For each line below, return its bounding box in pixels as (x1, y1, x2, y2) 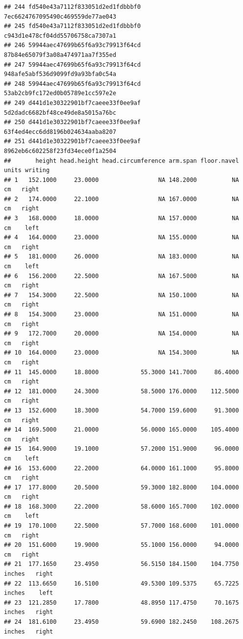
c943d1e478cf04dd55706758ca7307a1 (4, 32, 117, 39)
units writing (4, 167, 50, 174)
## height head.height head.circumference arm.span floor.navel (4, 157, 239, 164)
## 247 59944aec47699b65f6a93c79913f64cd (4, 61, 141, 68)
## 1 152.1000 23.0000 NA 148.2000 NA (4, 176, 239, 183)
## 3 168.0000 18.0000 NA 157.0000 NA (4, 215, 239, 222)
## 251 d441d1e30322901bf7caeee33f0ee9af (4, 138, 141, 145)
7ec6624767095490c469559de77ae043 (4, 13, 117, 20)
